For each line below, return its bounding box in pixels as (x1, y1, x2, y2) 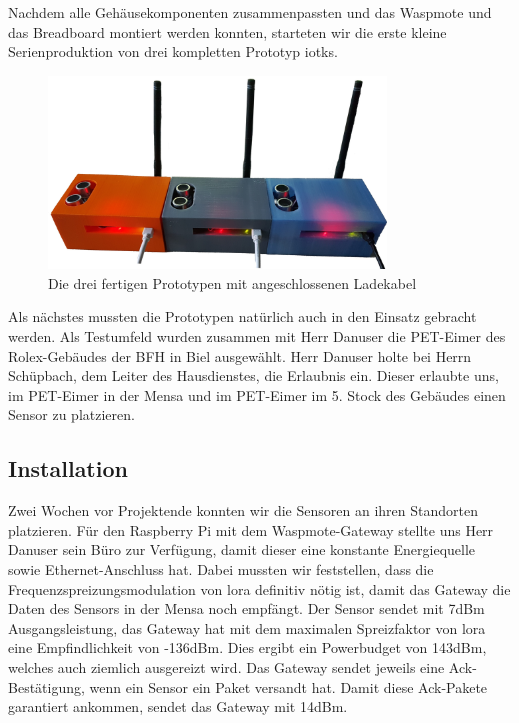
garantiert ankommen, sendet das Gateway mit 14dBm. (8, 696, 348, 717)
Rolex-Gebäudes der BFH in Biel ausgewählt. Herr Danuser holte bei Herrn (8, 345, 472, 366)
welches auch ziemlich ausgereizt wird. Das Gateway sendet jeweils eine (8, 656, 445, 677)
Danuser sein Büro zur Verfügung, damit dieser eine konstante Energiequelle (8, 539, 476, 560)
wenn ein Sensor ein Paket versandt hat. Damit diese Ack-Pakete (89, 676, 488, 697)
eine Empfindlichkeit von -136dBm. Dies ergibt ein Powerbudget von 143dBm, (8, 637, 487, 658)
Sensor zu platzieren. (8, 404, 135, 425)
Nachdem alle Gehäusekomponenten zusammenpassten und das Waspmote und (8, 2, 492, 22)
